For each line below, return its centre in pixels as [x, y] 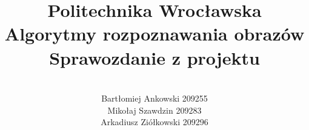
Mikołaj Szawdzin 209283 [154, 110]
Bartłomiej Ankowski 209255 [154, 98]
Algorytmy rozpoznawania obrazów [154, 34]
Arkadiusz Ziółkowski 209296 [154, 122]
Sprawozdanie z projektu [154, 57]
